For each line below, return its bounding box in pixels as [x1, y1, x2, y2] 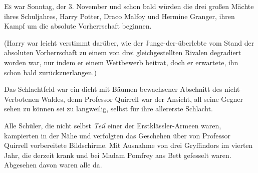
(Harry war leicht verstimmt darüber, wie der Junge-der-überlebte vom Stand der [4, 37, 254, 48]
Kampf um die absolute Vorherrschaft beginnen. [4, 21, 152, 31]
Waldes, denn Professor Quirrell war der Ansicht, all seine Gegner [41, 93, 243, 104]
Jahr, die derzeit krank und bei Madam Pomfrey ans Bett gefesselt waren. [4, 149, 231, 160]
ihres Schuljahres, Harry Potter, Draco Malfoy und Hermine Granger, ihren [4, 11, 235, 21]
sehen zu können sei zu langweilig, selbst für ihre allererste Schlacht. [4, 103, 213, 114]
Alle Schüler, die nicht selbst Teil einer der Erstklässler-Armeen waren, [4, 120, 221, 130]
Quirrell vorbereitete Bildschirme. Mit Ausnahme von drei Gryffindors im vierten [4, 140, 253, 150]
